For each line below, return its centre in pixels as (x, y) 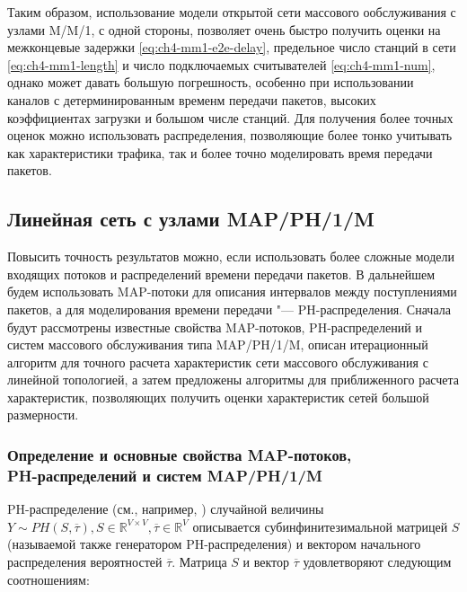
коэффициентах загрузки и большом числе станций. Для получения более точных (230, 117)
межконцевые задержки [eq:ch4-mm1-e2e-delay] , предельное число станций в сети (232, 47)
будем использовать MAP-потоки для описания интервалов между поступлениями (232, 292)
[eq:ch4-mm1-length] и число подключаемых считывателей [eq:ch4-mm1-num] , (221, 64)
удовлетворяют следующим (377, 561)
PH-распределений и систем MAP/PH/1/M (165, 475)
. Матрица (199, 561)
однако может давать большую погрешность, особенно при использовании (211, 82)
